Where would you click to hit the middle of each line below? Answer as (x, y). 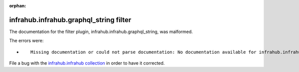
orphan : (18, 6)
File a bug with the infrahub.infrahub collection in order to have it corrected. (87, 63)
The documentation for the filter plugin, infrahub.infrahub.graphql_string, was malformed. (101, 32)
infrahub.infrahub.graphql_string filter (70, 20)
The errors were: (26, 41)
